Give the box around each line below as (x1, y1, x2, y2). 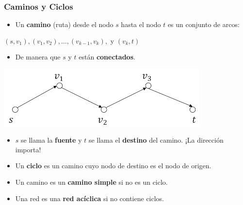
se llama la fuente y (21, 135, 82, 145)
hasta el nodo (121, 19, 161, 29)
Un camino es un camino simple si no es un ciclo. (15, 176, 168, 187)
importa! (15, 144, 41, 154)
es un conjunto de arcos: (167, 19, 240, 29)
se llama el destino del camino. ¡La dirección (88, 135, 224, 145)
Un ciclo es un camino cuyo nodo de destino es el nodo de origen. (15, 161, 211, 171)
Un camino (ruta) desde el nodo (15, 19, 113, 29)
